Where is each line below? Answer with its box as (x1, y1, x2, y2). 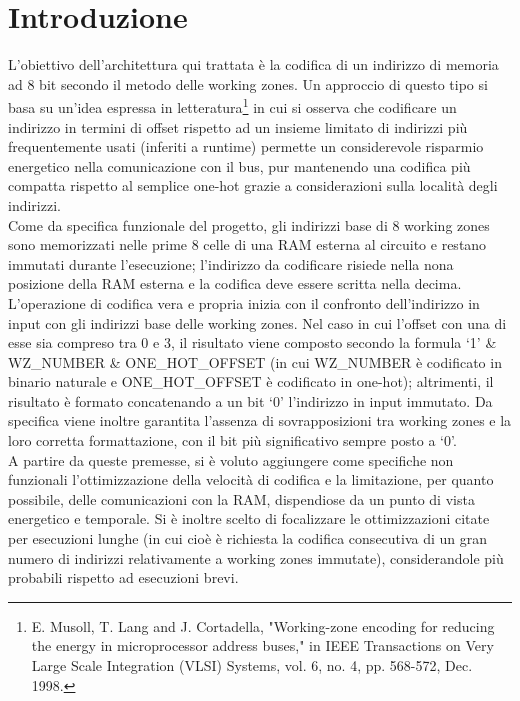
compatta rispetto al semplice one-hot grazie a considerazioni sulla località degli (8, 175, 498, 196)
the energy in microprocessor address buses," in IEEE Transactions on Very (31, 635, 494, 656)
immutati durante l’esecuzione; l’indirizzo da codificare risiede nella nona (8, 253, 454, 274)
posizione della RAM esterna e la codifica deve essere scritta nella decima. (8, 273, 462, 294)
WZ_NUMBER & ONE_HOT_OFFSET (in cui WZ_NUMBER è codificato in (8, 351, 502, 372)
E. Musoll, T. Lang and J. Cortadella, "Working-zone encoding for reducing (31, 615, 495, 636)
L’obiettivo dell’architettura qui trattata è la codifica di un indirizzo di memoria (8, 54, 499, 75)
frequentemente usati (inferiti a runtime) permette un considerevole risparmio (8, 136, 484, 157)
